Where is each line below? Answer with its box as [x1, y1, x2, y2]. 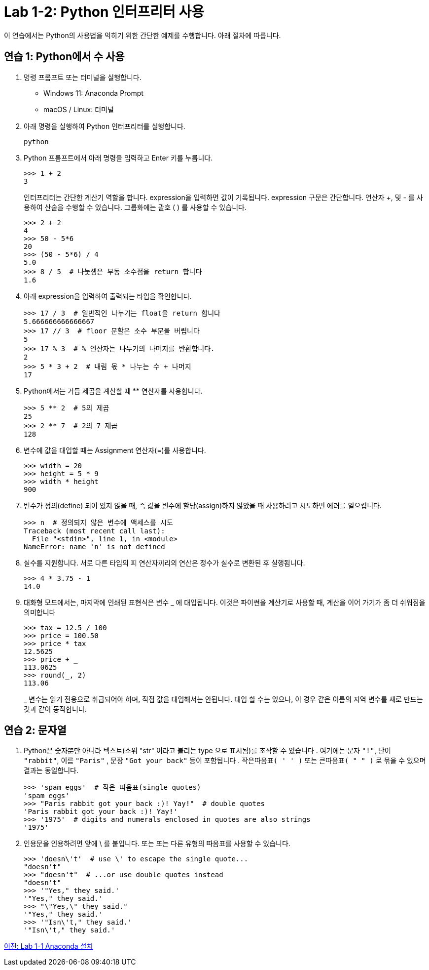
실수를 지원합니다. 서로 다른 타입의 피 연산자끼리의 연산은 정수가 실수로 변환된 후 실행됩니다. [24, 558, 305, 567]
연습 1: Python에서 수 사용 [4, 50, 125, 63]
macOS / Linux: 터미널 [43, 105, 114, 114]
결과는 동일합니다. [24, 766, 79, 775]
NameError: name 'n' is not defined [24, 542, 165, 551]
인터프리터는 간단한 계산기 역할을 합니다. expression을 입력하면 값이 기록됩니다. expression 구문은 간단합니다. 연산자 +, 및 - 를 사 [24, 193, 423, 202]
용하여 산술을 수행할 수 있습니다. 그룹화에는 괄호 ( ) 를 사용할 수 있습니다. [24, 202, 247, 211]
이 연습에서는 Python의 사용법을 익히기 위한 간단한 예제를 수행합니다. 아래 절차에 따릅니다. [4, 31, 281, 40]
